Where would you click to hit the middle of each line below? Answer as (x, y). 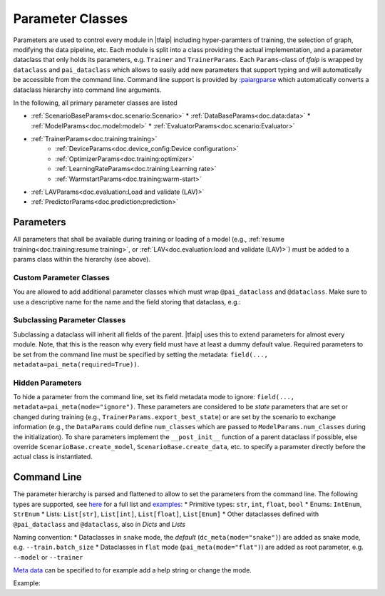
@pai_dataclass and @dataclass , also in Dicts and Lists (99, 524)
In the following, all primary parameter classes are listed (95, 103)
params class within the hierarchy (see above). (82, 260)
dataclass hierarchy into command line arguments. (87, 90)
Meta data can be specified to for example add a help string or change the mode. (133, 570)
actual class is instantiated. (53, 457)
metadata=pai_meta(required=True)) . (76, 364)
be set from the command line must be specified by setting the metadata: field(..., (141, 354)
